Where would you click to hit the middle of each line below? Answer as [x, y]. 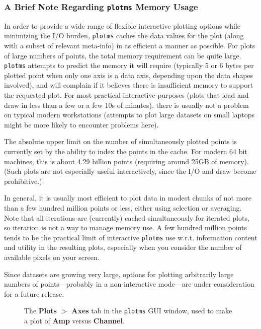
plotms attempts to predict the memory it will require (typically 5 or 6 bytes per [129, 65]
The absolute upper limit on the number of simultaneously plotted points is [120, 141]
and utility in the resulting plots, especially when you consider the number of [123, 247]
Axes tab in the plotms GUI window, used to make [152, 311]
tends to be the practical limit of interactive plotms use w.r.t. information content [131, 237]
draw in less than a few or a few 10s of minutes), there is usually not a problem [126, 105]
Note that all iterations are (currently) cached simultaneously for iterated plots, [127, 217]
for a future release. [34, 293]
